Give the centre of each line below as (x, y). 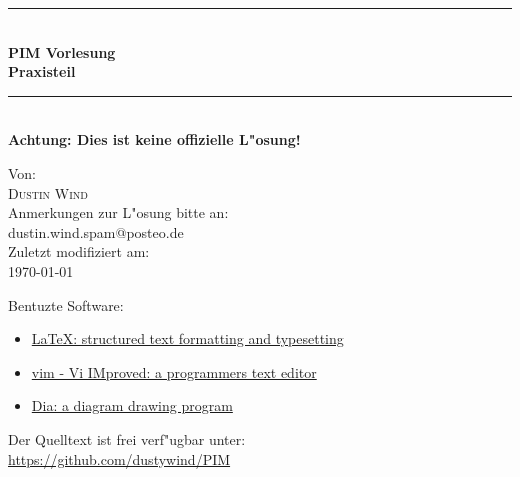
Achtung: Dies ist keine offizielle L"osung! (154, 139)
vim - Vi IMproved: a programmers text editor (174, 371)
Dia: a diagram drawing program (132, 405)
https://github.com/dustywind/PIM (119, 458)
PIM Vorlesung (62, 51)
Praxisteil (42, 71)
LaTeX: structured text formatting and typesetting (187, 338)
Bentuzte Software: (66, 304)
